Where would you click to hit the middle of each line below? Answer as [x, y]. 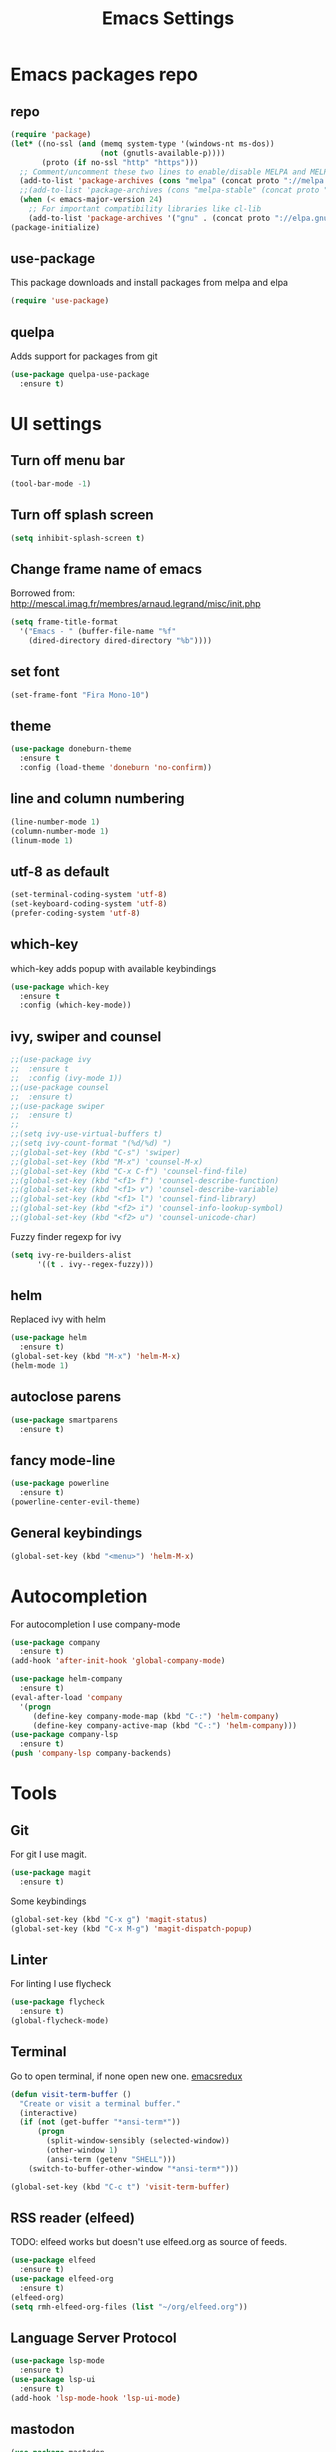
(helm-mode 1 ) [40, 1366]
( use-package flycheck [57, 2002]
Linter [29, 1959]
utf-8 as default [60, 871]
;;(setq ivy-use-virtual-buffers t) [86, 1134]
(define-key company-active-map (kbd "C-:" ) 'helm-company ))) [165, 1725]
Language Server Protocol [93, 2338]
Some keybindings [48, 1901]
